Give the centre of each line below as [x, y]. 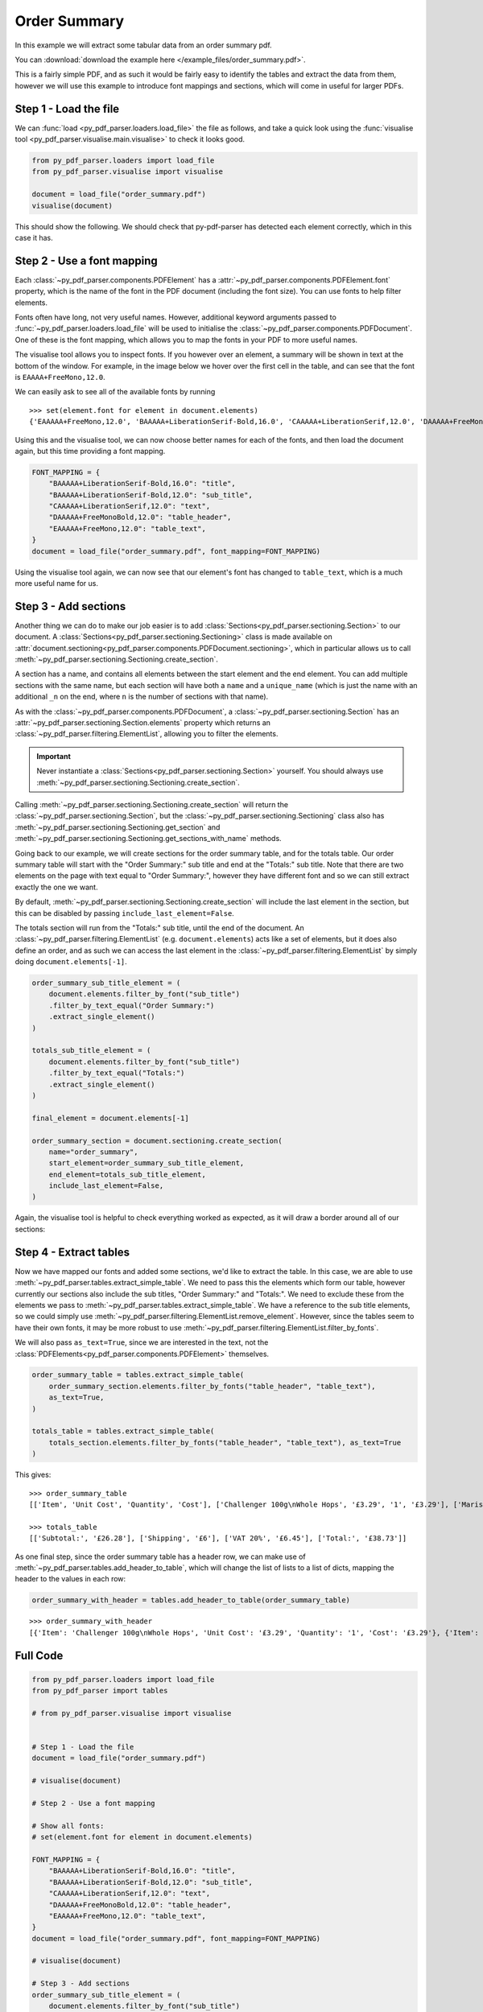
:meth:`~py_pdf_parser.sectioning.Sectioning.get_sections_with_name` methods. [148, 839]
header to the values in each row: [70, 1579]
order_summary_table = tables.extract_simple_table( [138, 1375]
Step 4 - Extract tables [72, 1252]
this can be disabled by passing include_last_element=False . [125, 913]
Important [54, 756]
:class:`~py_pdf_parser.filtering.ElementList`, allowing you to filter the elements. [147, 734]
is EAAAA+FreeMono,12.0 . [60, 377]
